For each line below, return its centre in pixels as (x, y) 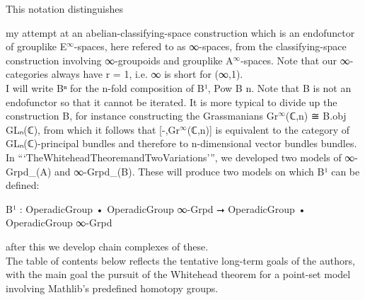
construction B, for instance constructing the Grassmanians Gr (142, 116)
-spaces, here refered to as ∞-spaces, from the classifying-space (210, 46)
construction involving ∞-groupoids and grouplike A (120, 60)
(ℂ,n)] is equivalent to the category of (268, 129)
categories (27, 74)
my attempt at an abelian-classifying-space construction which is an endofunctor (180, 32)
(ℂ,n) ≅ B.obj (316, 116)
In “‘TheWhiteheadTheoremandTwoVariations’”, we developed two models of (174, 157)
